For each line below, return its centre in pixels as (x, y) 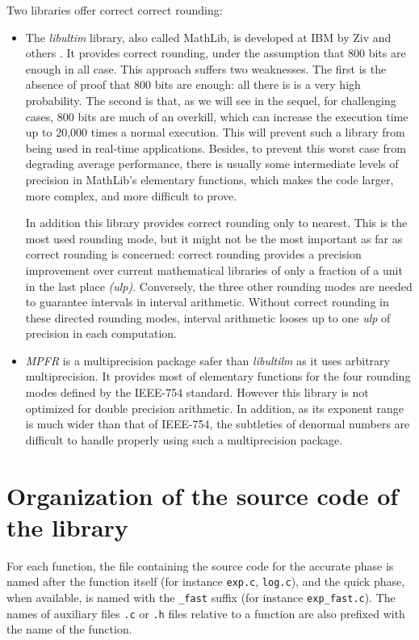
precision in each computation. (101, 333)
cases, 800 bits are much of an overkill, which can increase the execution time (217, 116)
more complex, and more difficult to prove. (131, 195)
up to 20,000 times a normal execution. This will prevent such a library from (215, 132)
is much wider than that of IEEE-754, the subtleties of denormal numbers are (218, 424)
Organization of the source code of (203, 495)
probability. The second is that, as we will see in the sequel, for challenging (211, 100)
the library (67, 526)
